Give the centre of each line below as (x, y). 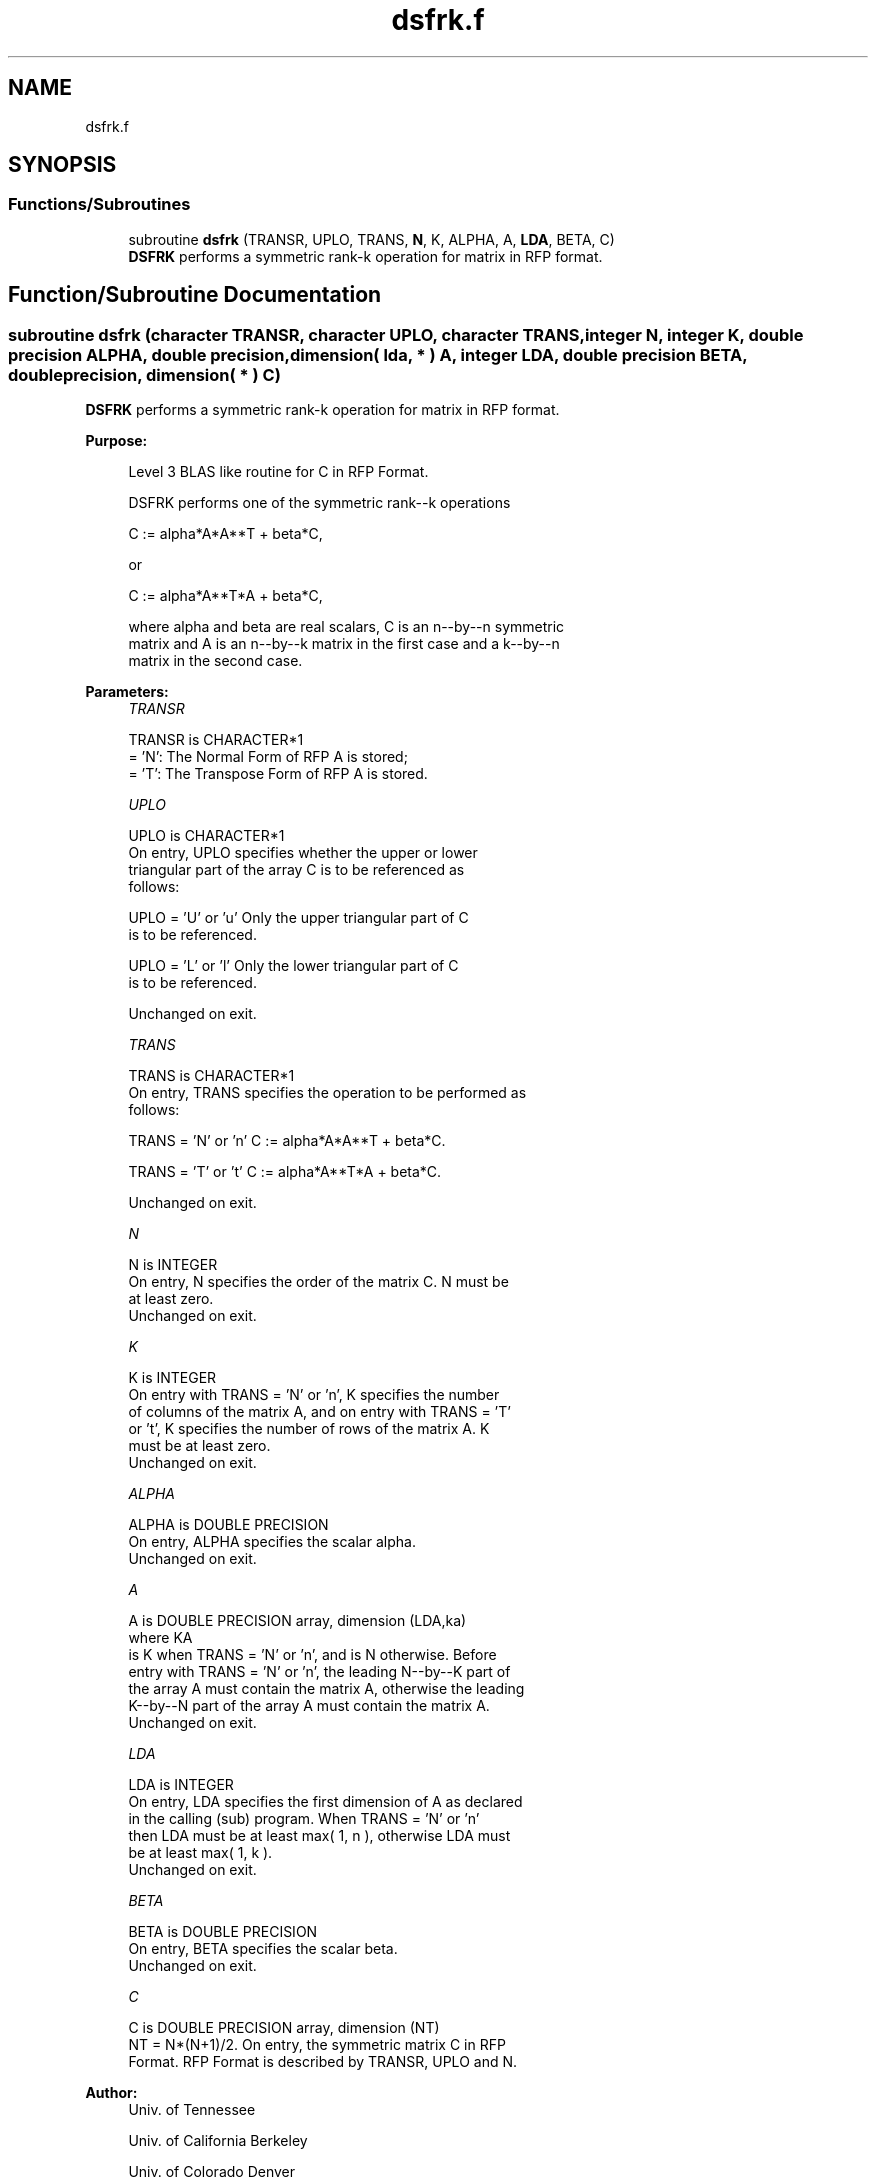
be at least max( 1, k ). (200, 1853)
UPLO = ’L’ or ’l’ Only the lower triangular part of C (293, 966)
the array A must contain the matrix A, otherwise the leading (326, 1689)
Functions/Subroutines (99, 204)
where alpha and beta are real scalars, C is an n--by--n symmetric (346, 627)
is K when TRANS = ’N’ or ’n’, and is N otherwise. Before (312, 1655)
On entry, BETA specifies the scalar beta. (263, 1949)
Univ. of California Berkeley (218, 2141)
